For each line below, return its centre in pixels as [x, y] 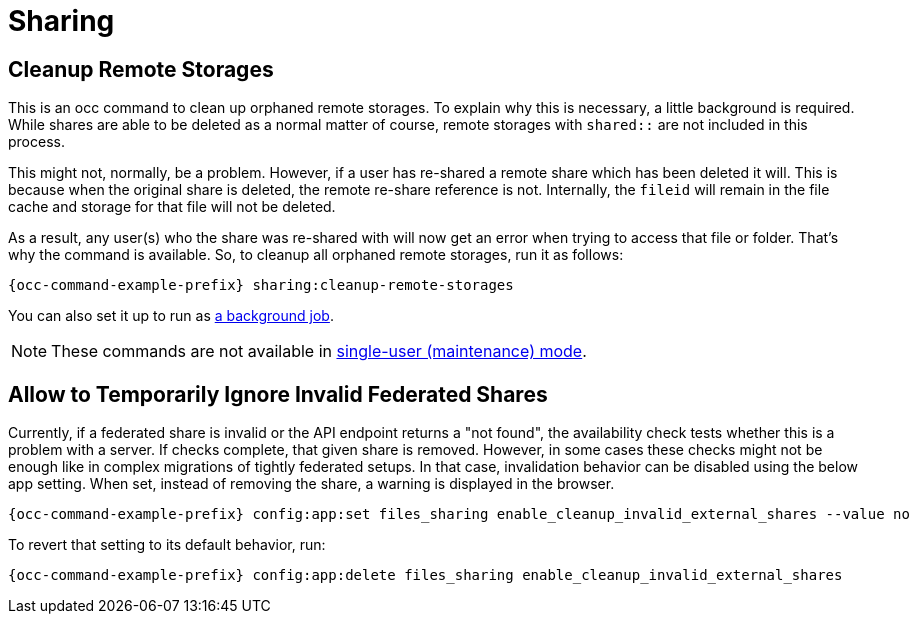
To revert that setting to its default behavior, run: [167, 545]
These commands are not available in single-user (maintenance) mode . [319, 351]
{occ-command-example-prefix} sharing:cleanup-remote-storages [261, 285]
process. [36, 142]
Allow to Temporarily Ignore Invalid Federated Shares [278, 394]
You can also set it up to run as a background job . [171, 316]
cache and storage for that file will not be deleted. [172, 207]
